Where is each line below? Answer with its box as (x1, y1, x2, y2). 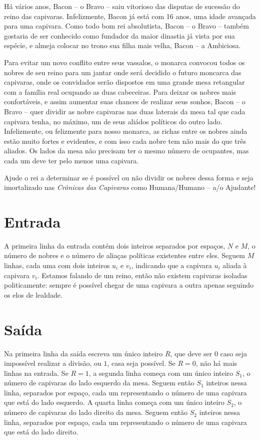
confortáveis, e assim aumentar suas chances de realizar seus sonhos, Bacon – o (4, 96, 245, 107)
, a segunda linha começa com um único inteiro (88, 367, 233, 378)
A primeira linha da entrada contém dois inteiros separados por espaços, (4, 240, 225, 251)
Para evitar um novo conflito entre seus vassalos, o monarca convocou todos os (4, 57, 245, 67)
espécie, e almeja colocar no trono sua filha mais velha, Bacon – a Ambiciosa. (4, 40, 241, 51)
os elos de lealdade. (4, 289, 62, 300)
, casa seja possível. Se (107, 358, 175, 368)
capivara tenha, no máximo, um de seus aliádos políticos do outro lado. (4, 116, 222, 126)
